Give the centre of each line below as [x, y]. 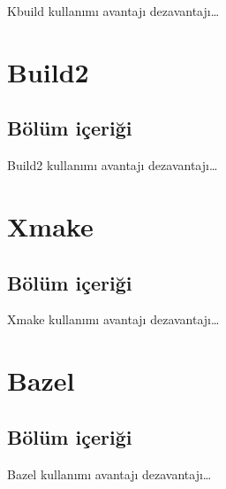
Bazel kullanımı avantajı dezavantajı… [109, 473]
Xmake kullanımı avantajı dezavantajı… [113, 319]
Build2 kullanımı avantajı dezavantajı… [113, 165]
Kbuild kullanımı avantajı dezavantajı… [113, 11]
